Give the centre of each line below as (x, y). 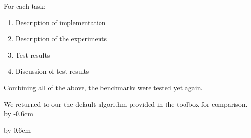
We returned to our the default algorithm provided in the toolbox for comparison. (126, 104)
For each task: (25, 6)
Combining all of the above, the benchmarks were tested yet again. (103, 87)
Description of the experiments (61, 39)
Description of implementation (60, 22)
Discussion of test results (52, 71)
